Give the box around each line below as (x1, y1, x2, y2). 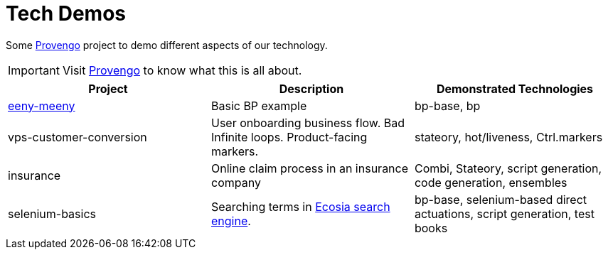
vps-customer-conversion (8, 129, 147, 144)
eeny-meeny (8, 98, 75, 113)
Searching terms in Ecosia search (210, 199, 390, 214)
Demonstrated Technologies (436, 81, 594, 96)
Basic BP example (210, 98, 307, 113)
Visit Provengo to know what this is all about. (62, 63, 302, 77)
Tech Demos (6, 1, 127, 26)
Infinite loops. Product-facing (210, 129, 368, 144)
